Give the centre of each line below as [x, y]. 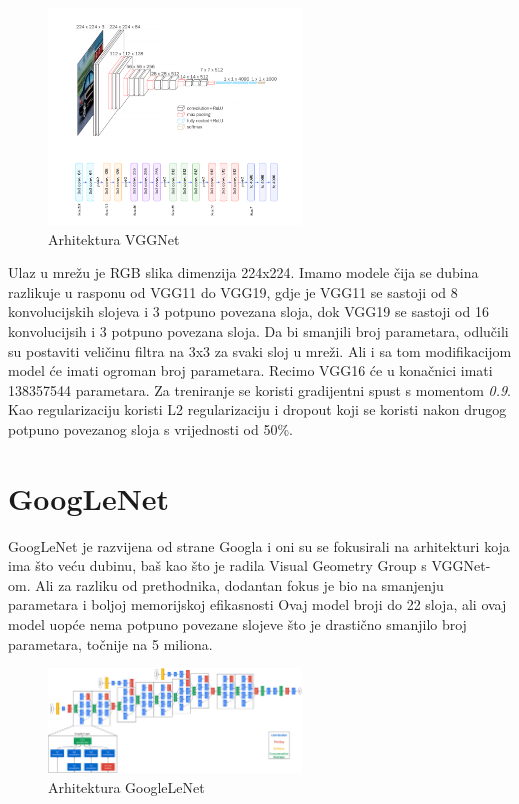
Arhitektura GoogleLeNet [126, 786]
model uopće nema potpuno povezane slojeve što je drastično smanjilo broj [237, 624]
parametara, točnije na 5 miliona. [110, 643]
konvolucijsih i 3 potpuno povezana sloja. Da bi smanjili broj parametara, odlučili [258, 330]
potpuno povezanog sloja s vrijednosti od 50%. [150, 428]
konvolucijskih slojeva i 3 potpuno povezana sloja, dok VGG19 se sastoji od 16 [248, 311]
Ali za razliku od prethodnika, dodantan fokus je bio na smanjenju [239, 584]
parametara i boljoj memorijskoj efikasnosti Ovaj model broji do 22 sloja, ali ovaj [257, 604]
